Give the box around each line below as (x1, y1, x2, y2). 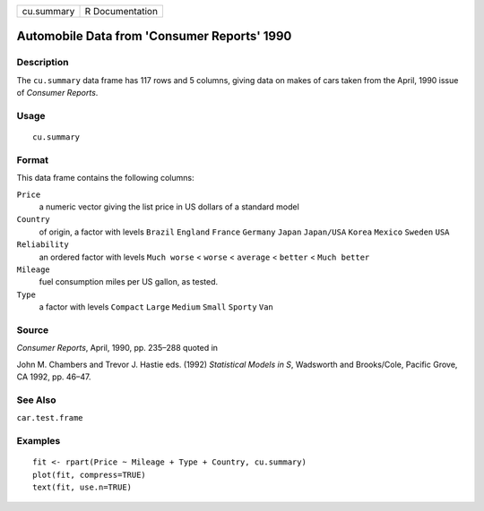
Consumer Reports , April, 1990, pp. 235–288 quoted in (16, 343, 219, 353)
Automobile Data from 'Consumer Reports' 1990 (16, 29, 292, 44)
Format (16, 153, 49, 166)
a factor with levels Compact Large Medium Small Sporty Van (39, 302, 273, 312)
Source (16, 323, 49, 336)
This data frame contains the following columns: (16, 173, 194, 183)
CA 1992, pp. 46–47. (16, 371, 91, 382)
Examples (16, 434, 61, 447)
